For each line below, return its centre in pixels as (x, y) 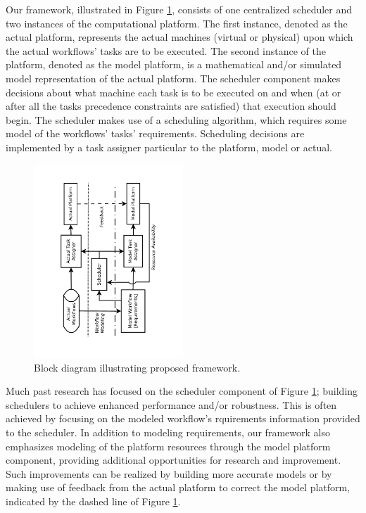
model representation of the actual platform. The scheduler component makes (173, 78)
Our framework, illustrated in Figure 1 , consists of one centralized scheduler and (179, 9)
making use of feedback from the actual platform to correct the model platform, (178, 487)
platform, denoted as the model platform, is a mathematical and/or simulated (174, 64)
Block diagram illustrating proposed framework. (137, 367)
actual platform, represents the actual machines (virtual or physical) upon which (179, 37)
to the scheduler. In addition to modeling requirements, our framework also (168, 432)
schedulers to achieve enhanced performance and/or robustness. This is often (171, 404)
